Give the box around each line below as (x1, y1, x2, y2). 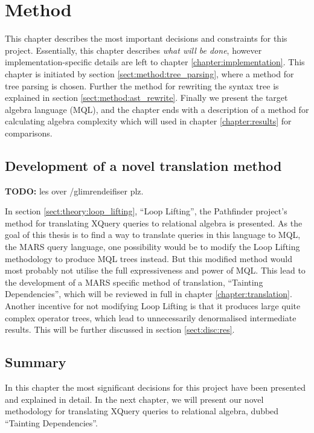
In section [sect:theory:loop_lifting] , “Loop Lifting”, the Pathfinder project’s (5, 205, 287, 217)
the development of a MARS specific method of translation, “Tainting (5, 275, 263, 288)
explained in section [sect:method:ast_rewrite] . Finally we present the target (5, 91, 288, 104)
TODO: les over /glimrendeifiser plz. (5, 184, 144, 197)
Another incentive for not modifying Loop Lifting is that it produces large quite (5, 300, 301, 312)
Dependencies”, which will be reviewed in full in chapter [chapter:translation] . (5, 287, 292, 300)
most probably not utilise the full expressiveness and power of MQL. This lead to (5, 264, 306, 277)
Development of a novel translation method (5, 156, 282, 175)
